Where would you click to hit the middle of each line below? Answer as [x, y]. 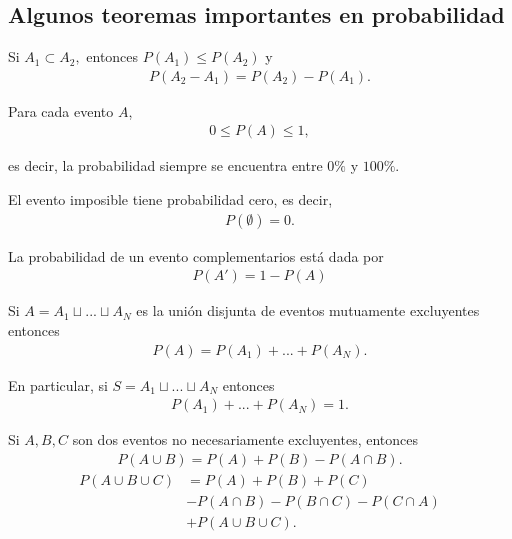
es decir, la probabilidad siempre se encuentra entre [165, 165]
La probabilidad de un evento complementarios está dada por [196, 255]
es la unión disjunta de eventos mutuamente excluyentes [308, 310]
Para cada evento [61, 110]
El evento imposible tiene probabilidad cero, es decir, [170, 199]
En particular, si [58, 384]
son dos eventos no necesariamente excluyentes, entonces [245, 439]
